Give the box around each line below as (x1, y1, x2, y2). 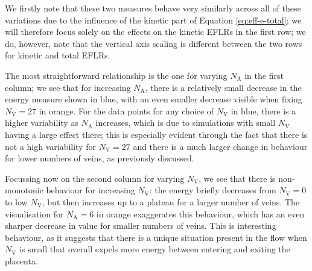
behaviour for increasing (46, 184, 135, 196)
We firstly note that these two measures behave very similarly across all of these (5, 2, 301, 14)
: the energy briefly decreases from (149, 184, 276, 196)
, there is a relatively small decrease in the (145, 81, 302, 93)
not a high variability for (5, 140, 97, 152)
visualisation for (5, 207, 64, 220)
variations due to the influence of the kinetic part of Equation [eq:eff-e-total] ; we (5, 13, 302, 26)
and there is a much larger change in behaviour (133, 140, 308, 152)
